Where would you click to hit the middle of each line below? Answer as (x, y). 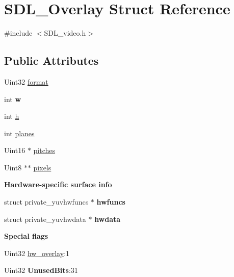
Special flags (26, 236)
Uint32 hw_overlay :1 (37, 253)
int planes (19, 133)
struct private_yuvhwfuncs (46, 202)
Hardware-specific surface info (58, 184)
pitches (44, 150)
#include (18, 33)
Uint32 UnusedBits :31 (41, 270)
